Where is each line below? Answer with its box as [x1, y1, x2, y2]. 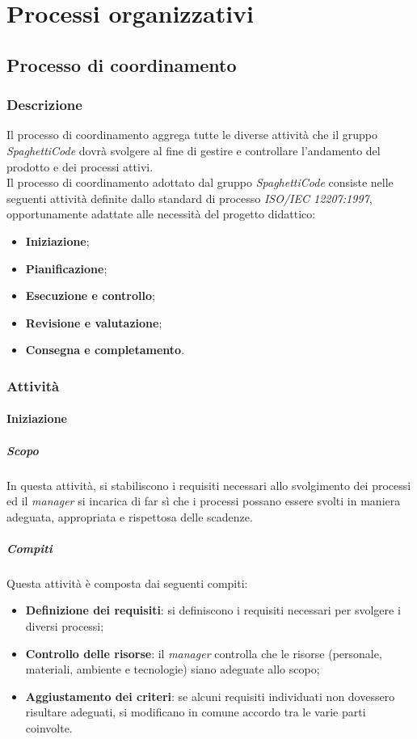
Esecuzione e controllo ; [25, 287, 155, 304]
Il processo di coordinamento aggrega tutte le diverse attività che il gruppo [6, 126, 377, 143]
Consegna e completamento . [25, 341, 185, 358]
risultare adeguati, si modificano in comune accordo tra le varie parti [25, 703, 366, 720]
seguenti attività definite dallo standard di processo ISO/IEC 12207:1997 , [6, 189, 373, 206]
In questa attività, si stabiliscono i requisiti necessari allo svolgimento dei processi [6, 476, 411, 493]
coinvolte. [25, 720, 73, 736]
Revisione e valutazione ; [25, 314, 162, 331]
